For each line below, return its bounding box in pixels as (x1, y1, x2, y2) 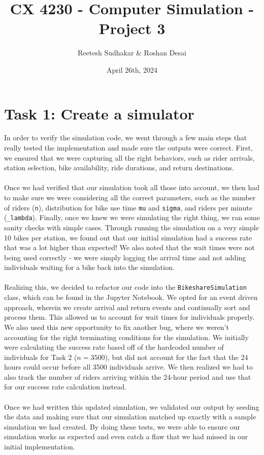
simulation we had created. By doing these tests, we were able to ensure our (4, 421, 240, 432)
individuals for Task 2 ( (4, 351, 77, 362)
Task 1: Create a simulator (4, 103, 194, 124)
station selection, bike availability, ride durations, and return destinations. (4, 162, 234, 173)
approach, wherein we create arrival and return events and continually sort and (4, 301, 250, 312)
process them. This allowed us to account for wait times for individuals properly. (4, 312, 255, 322)
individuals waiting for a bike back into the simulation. (4, 262, 175, 272)
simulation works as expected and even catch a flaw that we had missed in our (4, 431, 248, 442)
